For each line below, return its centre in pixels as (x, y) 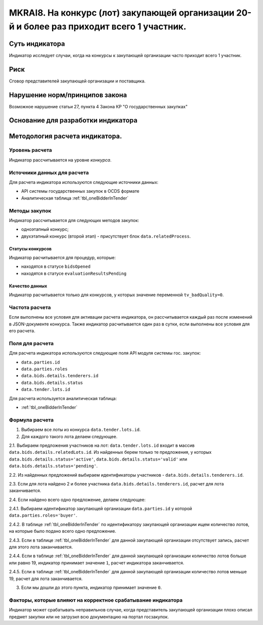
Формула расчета (31, 420)
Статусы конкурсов (30, 248)
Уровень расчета (30, 150)
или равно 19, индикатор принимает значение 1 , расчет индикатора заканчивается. (97, 563)
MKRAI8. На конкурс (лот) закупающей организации (122, 13)
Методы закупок (30, 211)
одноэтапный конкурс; (45, 229)
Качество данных (28, 286)
